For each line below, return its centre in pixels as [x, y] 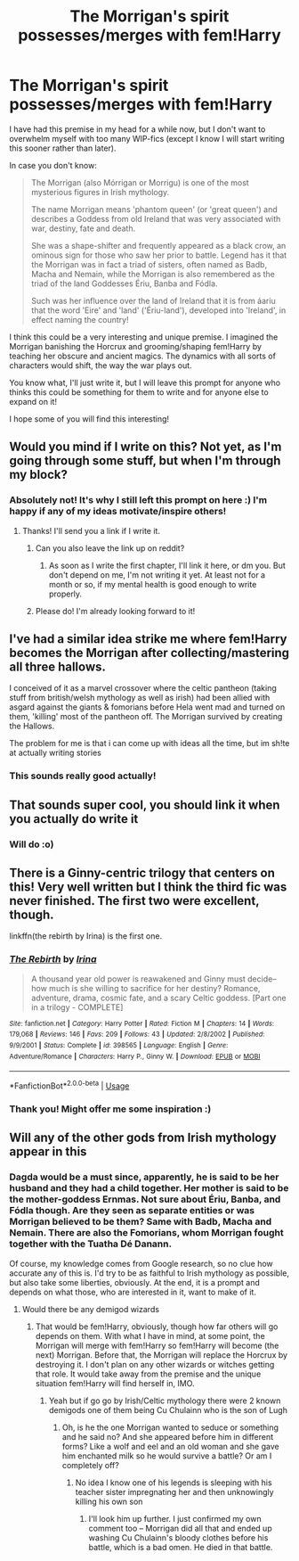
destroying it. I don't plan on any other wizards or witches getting [155, 1364]
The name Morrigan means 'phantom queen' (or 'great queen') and [154, 209]
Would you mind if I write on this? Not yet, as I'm [145, 447]
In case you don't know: [53, 165]
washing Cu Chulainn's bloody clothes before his [178, 1537]
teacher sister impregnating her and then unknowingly [174, 1491]
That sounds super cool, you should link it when [145, 805]
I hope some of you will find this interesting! [89, 419]
